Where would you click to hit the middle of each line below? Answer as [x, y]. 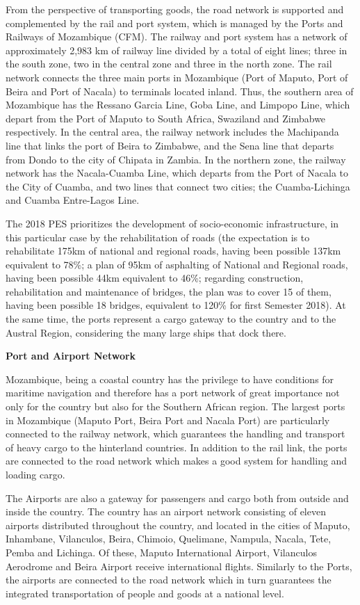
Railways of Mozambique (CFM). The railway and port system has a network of [177, 37]
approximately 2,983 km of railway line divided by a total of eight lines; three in [177, 50]
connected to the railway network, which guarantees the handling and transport [175, 434]
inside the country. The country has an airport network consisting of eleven [166, 511]
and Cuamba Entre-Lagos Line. [73, 200]
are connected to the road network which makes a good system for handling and [177, 461]
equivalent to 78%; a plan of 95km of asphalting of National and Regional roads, [177, 264]
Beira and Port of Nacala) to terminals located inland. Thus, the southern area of [180, 91]
